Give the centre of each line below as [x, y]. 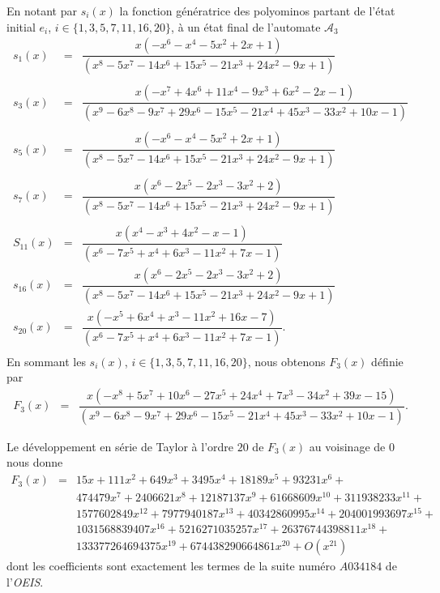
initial [21, 26]
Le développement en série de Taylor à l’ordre [120, 446]
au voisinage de [347, 446]
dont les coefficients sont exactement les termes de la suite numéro [171, 566]
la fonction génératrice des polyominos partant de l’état [257, 11]
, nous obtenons [286, 361]
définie [387, 361]
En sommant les [46, 361]
